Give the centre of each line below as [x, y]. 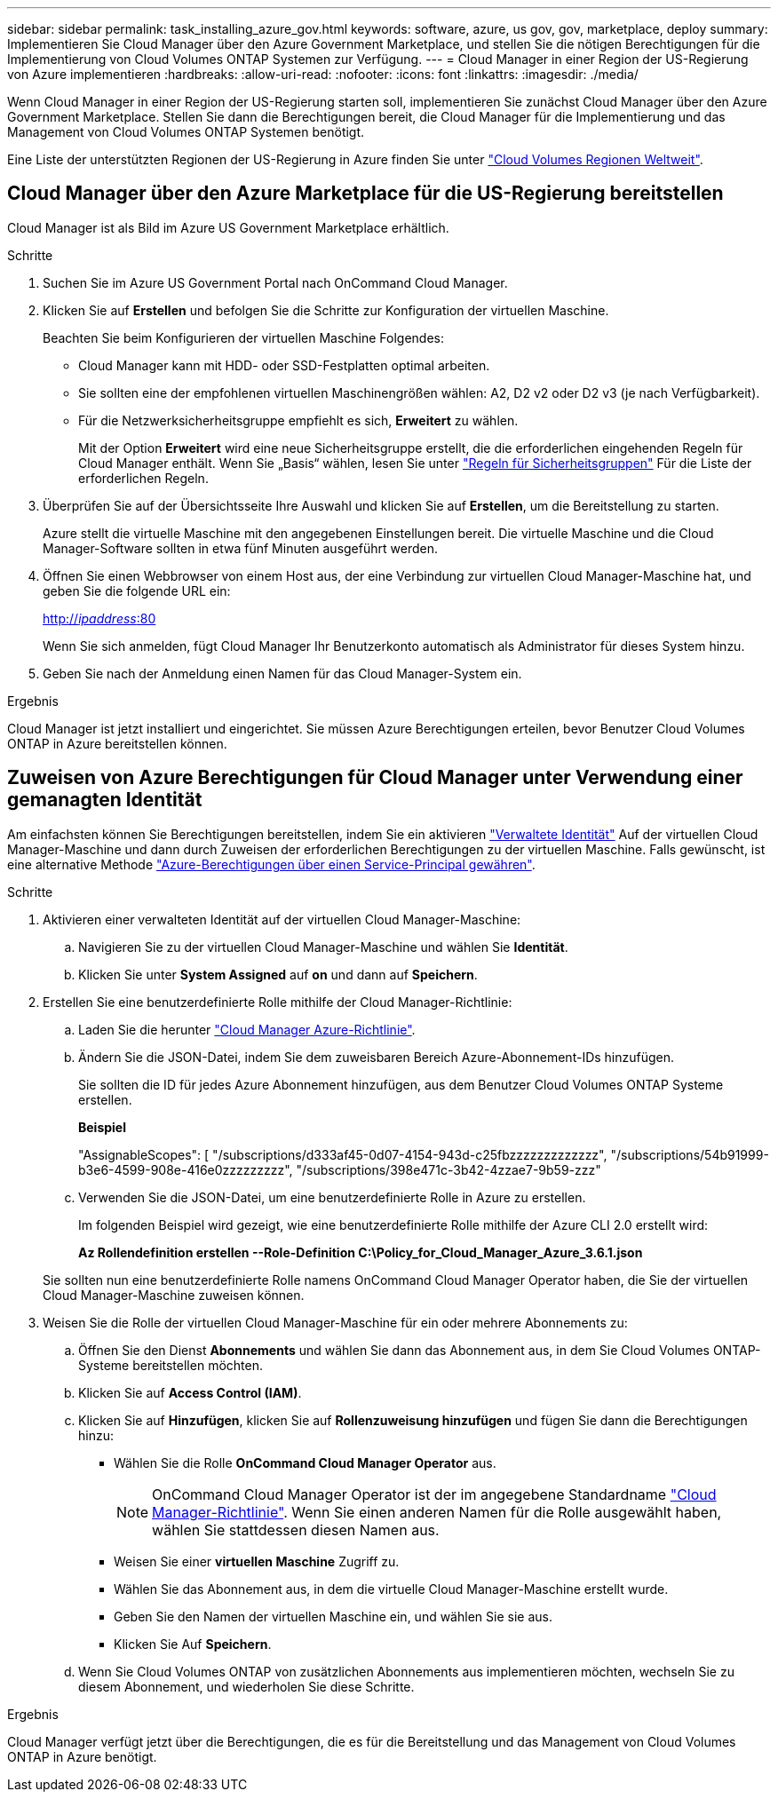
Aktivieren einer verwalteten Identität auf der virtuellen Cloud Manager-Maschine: [282, 919]
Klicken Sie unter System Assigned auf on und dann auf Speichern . [278, 974]
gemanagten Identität [105, 800]
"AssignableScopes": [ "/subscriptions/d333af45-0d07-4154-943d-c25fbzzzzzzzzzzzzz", [343, 1154]
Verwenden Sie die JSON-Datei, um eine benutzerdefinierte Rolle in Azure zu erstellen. [332, 1197]
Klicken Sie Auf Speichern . [193, 1644]
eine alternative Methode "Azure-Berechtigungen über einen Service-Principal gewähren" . [271, 864]
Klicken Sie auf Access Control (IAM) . [190, 1392]
